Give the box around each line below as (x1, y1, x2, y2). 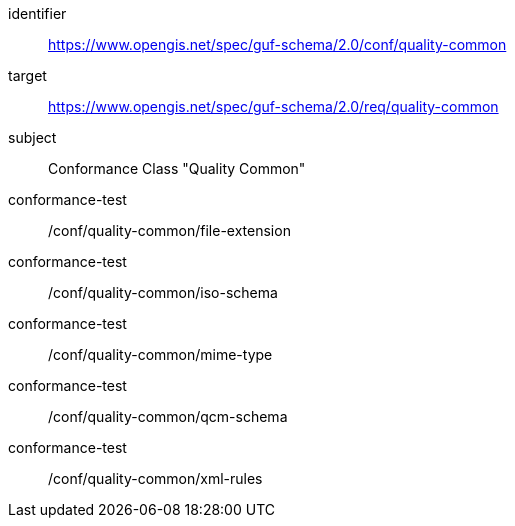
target (8, 67, 47, 84)
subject (8, 129, 57, 146)
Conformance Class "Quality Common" (48, 160, 306, 177)
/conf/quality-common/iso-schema (48, 284, 278, 301)
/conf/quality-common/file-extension (48, 222, 291, 239)
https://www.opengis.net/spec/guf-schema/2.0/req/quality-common (48, 98, 499, 115)
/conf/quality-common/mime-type (48, 346, 273, 363)
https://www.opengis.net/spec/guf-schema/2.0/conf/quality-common (48, 36, 507, 53)
